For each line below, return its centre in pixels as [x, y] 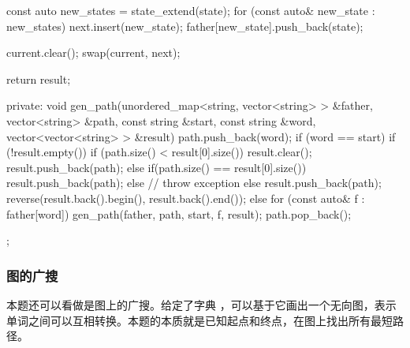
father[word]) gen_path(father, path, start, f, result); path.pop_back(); [179, 213]
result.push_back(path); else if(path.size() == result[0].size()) [157, 167]
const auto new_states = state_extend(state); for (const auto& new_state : [191, 10]
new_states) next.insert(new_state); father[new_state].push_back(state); [185, 26]
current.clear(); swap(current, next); [93, 52]
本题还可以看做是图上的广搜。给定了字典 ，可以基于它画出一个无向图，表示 [201, 304]
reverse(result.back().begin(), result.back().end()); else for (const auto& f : [186, 198]
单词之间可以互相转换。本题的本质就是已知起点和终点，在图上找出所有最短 [199, 320]
